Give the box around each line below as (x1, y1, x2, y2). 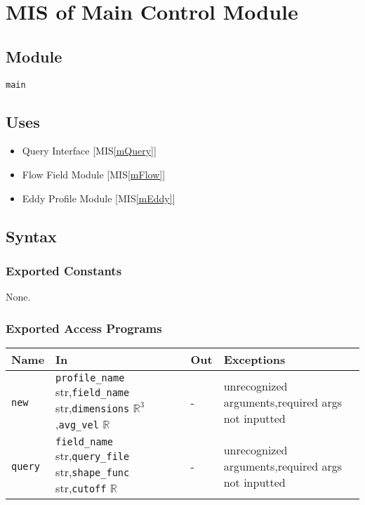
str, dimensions (55, 400, 130, 417)
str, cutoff (55, 480, 107, 497)
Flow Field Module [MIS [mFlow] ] (22, 167, 166, 182)
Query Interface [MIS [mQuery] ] (22, 143, 157, 158)
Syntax (6, 225, 57, 247)
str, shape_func (55, 464, 130, 480)
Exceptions (223, 351, 286, 368)
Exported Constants (6, 261, 122, 279)
